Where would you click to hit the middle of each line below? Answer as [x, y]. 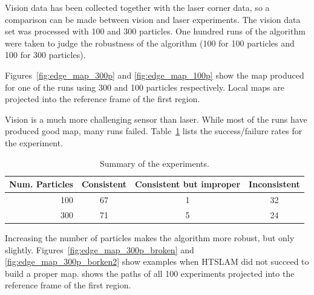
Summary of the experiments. [154, 163]
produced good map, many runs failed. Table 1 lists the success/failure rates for [154, 131]
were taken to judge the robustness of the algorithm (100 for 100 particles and [150, 43]
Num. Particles [41, 184]
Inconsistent [274, 184]
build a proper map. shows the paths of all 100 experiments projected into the [150, 273]
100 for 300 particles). [45, 55]
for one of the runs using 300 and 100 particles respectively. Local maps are [145, 87]
